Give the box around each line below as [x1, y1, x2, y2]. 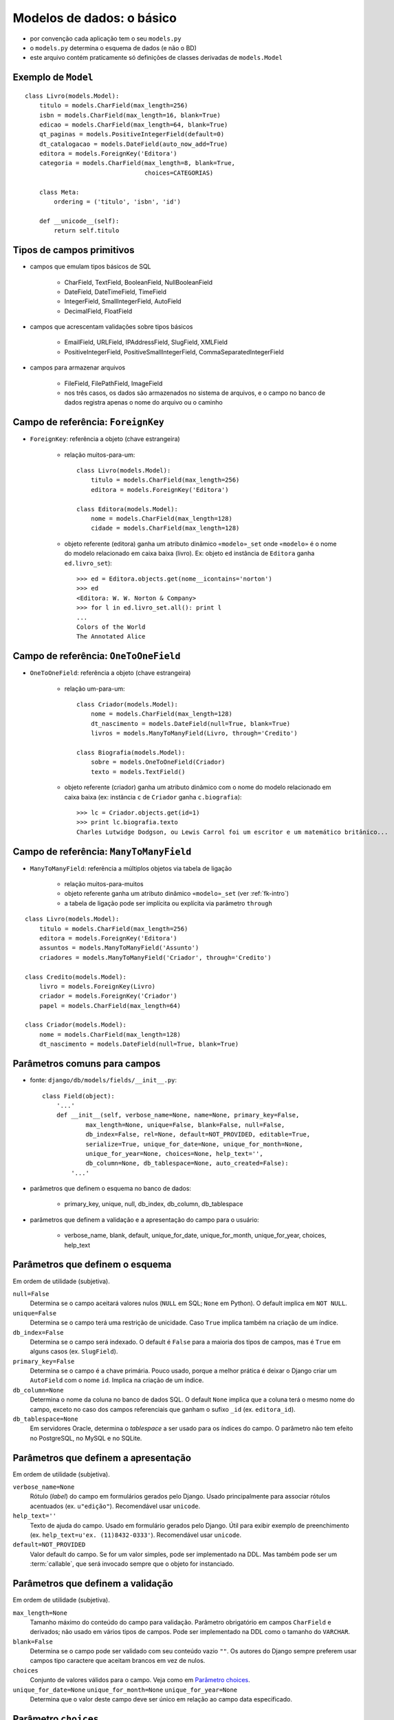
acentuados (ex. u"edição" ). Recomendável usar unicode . [30, 1502, 201, 1510]
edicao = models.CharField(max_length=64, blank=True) [39, 120, 228, 129]
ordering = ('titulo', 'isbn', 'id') [54, 198, 182, 206]
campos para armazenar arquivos [30, 363, 126, 372]
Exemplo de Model [12, 72, 94, 83]
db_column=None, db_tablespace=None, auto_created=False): [85, 1159, 289, 1168]
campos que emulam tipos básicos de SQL [30, 262, 151, 271]
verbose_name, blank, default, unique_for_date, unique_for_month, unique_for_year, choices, [64, 1232, 327, 1240]
